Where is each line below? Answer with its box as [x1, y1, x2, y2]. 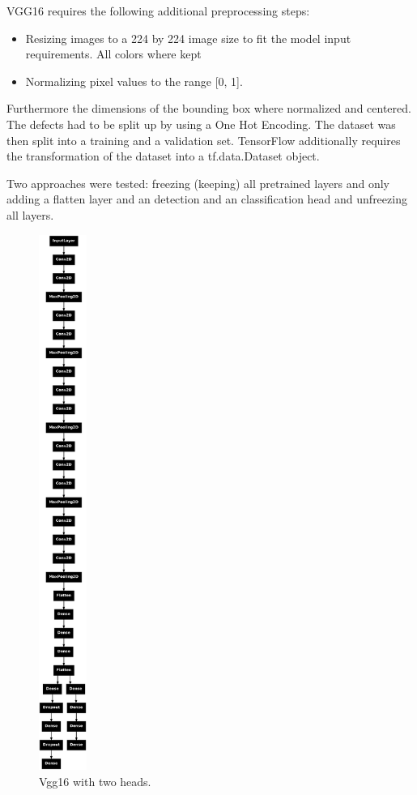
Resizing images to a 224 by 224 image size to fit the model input [25, 29, 351, 46]
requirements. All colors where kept [25, 45, 202, 62]
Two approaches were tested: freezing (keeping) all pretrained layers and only [6, 174, 389, 191]
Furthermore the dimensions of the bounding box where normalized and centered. [6, 100, 411, 117]
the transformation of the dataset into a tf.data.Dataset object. [6, 147, 320, 165]
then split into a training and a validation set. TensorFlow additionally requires [6, 131, 401, 148]
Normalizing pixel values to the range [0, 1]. [25, 72, 243, 89]
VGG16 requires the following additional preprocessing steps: [6, 2, 310, 19]
